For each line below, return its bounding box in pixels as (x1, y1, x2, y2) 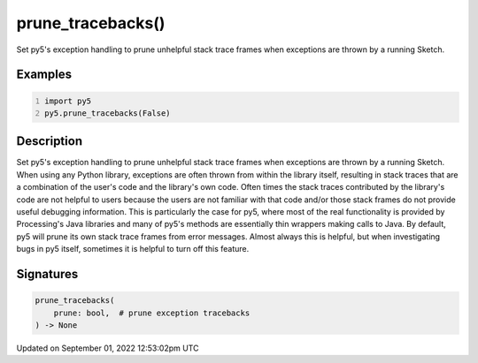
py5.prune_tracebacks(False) (44, 108, 172, 118)
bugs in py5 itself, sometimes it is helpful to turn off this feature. (16, 244, 250, 254)
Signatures (16, 266, 79, 282)
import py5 (44, 95, 92, 106)
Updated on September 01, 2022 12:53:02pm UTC (16, 343, 199, 353)
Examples (16, 67, 73, 82)
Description (16, 133, 83, 149)
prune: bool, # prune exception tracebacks (53, 307, 251, 318)
